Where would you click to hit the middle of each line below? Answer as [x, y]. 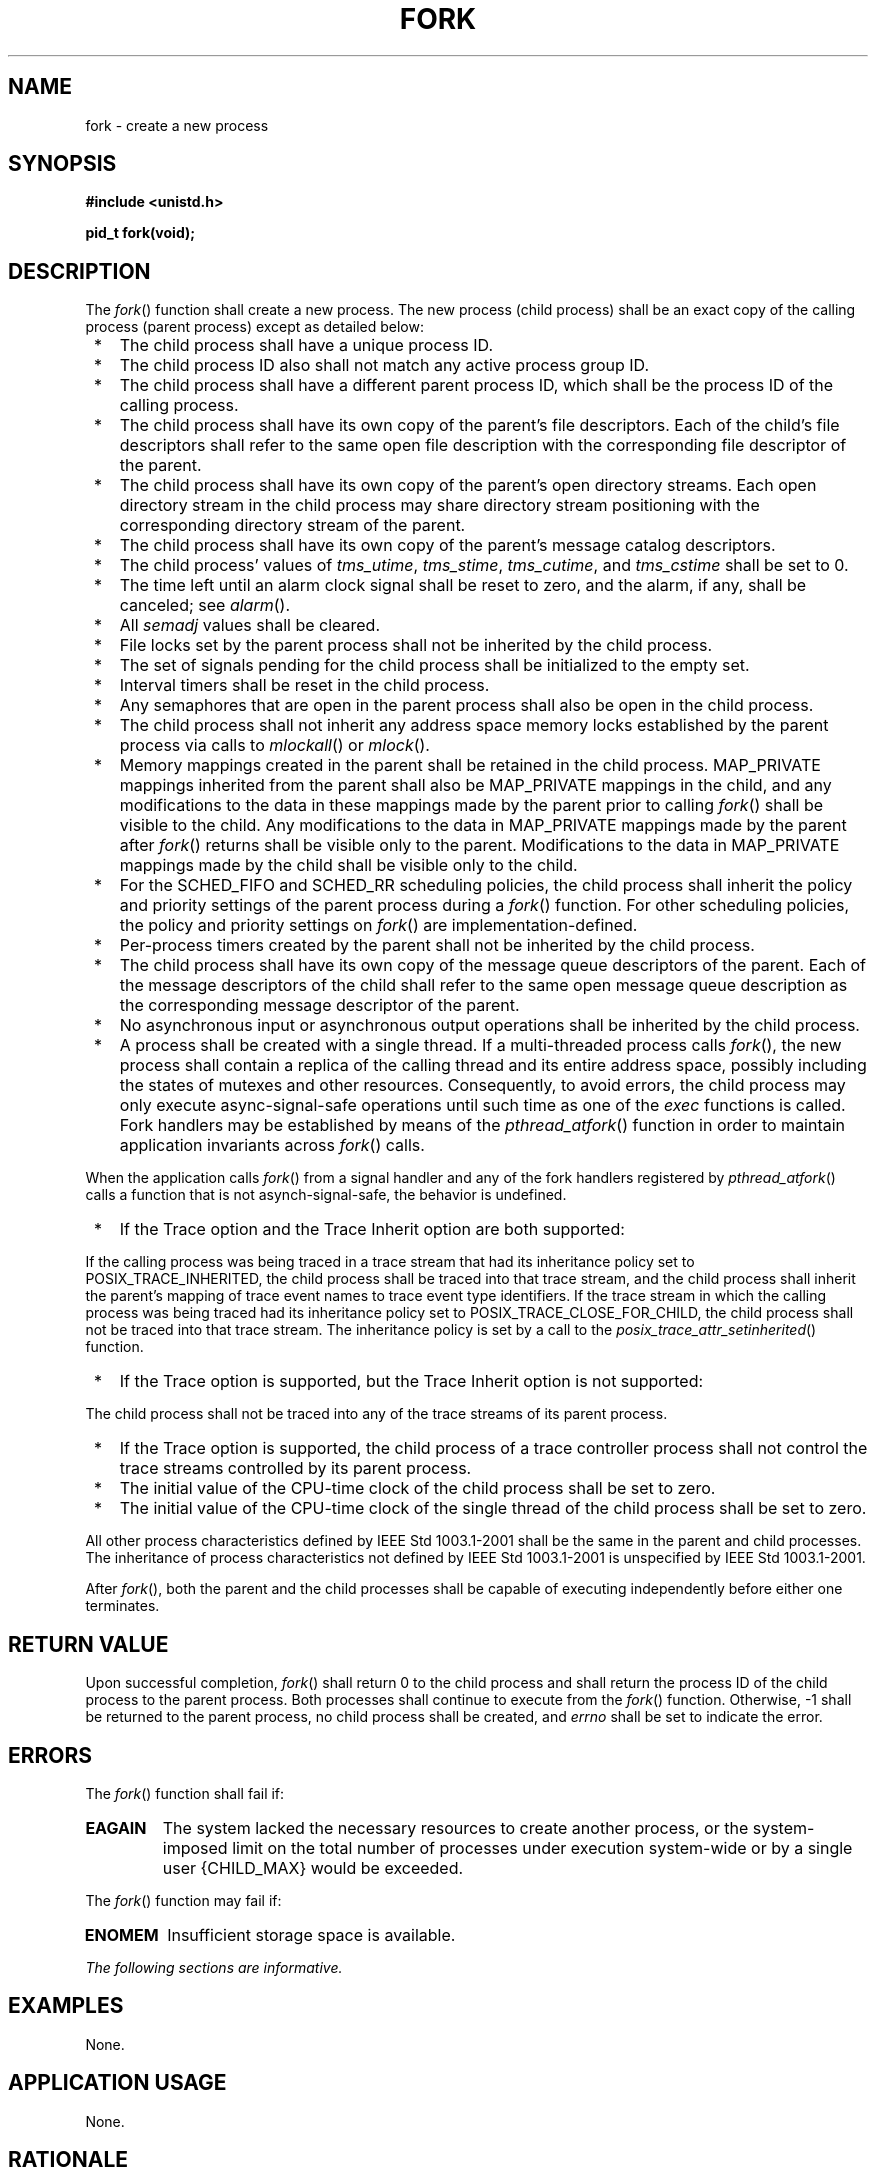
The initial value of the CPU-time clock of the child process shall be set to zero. [417, 1488]
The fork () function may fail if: [183, 1900]
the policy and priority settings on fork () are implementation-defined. [378, 925]
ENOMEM [121, 1934]
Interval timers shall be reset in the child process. [304, 685]
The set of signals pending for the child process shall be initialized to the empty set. [434, 665]
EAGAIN [116, 1827]
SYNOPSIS [62, 164]
